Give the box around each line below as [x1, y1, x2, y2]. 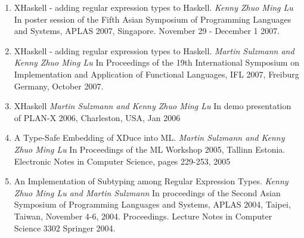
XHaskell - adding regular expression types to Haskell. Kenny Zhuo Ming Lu [14, 1, 293, 13]
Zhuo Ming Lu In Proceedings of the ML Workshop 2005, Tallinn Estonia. [14, 143, 286, 155]
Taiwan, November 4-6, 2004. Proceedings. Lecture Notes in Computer [14, 209, 272, 222]
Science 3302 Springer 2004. [14, 221, 116, 234]
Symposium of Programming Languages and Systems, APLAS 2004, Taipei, [14, 198, 291, 211]
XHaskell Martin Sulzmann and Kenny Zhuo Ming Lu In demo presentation [14, 100, 291, 112]
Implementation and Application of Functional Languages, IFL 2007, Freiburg [14, 67, 299, 80]
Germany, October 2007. [14, 79, 104, 92]
